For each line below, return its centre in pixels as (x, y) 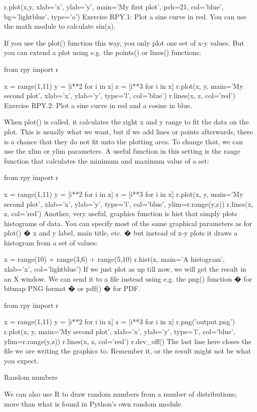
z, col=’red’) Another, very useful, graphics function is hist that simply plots (121, 213)
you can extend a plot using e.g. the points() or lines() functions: (103, 52)
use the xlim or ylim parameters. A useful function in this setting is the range (122, 151)
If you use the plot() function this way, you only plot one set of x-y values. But (124, 42)
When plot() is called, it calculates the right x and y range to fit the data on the (127, 122)
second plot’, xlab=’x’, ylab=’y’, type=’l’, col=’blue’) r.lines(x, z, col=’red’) (120, 95)
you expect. (21, 360)
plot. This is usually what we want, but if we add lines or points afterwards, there (128, 131)
